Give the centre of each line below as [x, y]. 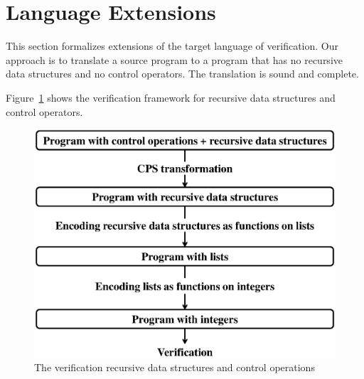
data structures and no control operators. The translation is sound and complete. [182, 74]
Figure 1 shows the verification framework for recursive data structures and [171, 97]
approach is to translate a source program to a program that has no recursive [174, 59]
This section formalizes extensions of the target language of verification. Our [172, 46]
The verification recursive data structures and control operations [175, 367]
